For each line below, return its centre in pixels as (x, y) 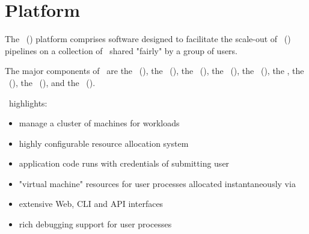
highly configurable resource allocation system (104, 143)
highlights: (28, 103)
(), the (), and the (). (52, 82)
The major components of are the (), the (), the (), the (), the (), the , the (154, 71)
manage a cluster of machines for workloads (99, 123)
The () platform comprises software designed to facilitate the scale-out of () (148, 39)
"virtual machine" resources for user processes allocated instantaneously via (157, 183)
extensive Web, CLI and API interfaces (91, 204)
